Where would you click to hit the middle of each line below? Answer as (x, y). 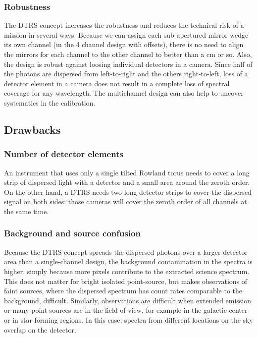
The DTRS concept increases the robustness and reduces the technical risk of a (124, 25)
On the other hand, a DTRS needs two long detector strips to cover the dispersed (128, 192)
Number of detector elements (64, 154)
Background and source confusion (73, 233)
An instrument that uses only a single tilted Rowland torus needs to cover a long (127, 172)
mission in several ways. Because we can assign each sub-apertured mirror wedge (126, 34)
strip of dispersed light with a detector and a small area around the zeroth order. (127, 182)
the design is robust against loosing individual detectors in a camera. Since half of (128, 64)
